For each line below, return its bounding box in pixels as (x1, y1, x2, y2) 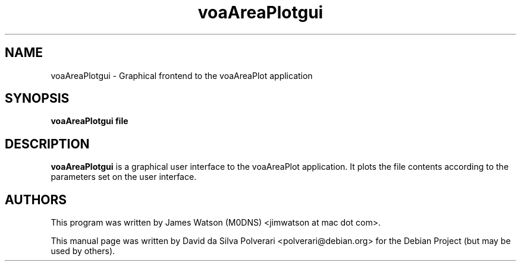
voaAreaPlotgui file (51, 116, 128, 126)
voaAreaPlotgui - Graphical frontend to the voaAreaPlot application (51, 70, 313, 81)
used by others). (51, 246, 115, 256)
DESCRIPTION (5, 136, 90, 151)
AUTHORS (5, 192, 67, 207)
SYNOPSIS (5, 91, 70, 106)
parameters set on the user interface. (51, 172, 197, 182)
